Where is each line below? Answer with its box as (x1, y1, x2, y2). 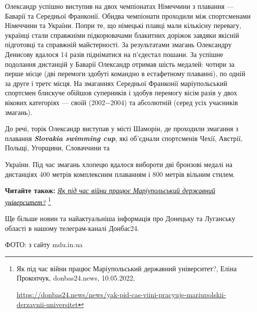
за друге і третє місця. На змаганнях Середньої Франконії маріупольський (5, 78, 227, 88)
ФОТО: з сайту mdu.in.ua (5, 239, 83, 250)
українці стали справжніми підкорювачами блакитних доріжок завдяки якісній (5, 29, 239, 40)
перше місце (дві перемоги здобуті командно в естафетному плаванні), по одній (5, 68, 245, 79)
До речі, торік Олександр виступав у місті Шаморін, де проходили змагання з (5, 123, 238, 134)
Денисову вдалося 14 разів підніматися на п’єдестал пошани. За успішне (5, 49, 224, 59)
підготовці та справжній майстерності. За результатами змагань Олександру (5, 39, 232, 50)
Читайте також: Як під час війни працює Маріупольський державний (5, 185, 216, 196)
